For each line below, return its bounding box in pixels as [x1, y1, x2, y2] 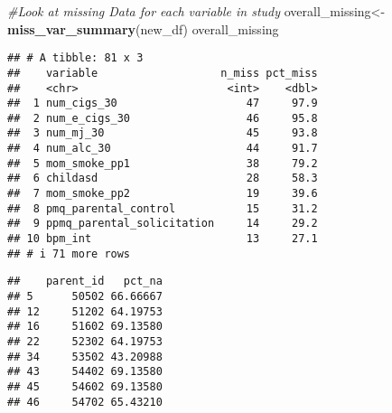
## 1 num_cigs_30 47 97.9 [7, 97, 318, 110]
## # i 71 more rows [7, 247, 131, 260]
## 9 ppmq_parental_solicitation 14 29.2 [7, 217, 318, 230]
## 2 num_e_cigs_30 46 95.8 [7, 111, 318, 125]
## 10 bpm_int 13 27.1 [7, 232, 318, 246]
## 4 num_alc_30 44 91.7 [7, 142, 318, 155]
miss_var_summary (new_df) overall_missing [7, 19, 279, 38]
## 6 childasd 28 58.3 [7, 172, 318, 185]
